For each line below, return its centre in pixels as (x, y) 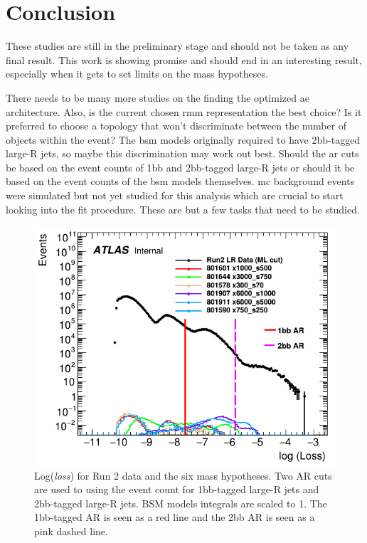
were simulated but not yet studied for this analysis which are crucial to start (175, 195)
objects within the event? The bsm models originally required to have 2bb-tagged (183, 139)
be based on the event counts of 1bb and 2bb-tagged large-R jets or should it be (180, 167)
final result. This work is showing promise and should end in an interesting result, (184, 59)
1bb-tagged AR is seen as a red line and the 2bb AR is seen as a (175, 517)
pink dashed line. (71, 531)
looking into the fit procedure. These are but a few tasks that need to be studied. (183, 209)
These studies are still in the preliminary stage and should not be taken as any (177, 46)
